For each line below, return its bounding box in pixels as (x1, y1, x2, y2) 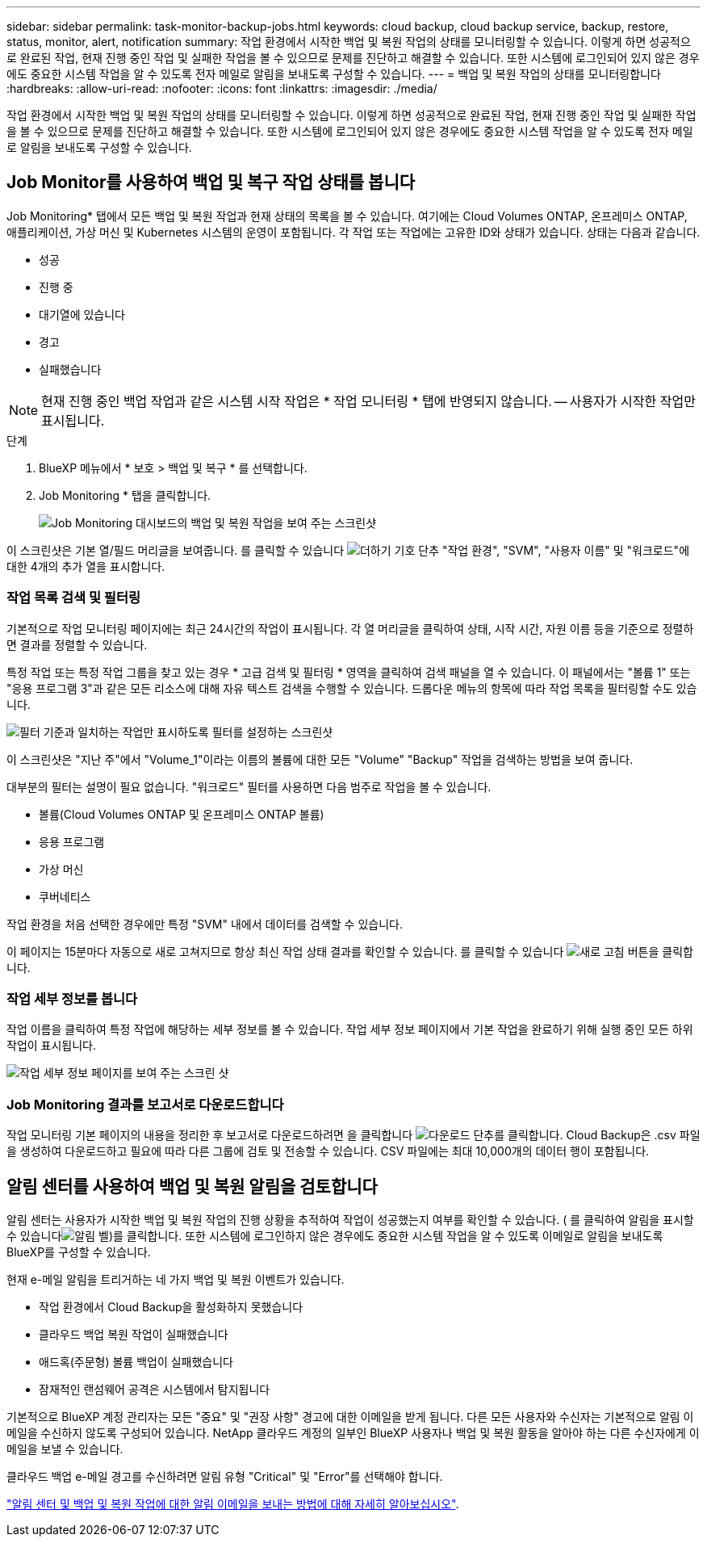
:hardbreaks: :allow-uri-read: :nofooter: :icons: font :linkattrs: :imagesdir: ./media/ (6, 82, 437, 95)
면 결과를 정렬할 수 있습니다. (6, 637, 148, 652)
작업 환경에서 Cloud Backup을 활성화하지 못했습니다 (39, 1299, 303, 1314)
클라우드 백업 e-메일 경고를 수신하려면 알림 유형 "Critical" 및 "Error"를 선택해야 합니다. (6, 1469, 443, 1483)
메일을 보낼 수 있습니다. (6, 1441, 123, 1456)
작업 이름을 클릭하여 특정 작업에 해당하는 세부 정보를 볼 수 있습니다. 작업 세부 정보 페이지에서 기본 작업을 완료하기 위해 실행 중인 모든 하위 (6, 1022, 693, 1037)
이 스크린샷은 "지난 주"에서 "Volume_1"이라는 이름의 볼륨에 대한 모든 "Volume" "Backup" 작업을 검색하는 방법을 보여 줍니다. (6, 752, 634, 766)
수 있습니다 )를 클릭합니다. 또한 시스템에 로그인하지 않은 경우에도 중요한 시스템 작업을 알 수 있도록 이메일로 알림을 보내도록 (6, 1228, 663, 1243)
